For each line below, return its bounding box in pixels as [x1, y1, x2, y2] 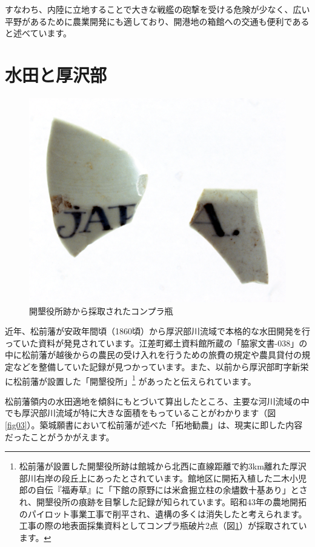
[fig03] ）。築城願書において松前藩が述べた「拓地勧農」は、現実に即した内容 [5, 418, 303, 431]
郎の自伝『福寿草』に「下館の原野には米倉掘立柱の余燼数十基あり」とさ [19, 483, 308, 496]
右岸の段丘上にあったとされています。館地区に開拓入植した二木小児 [36, 471, 307, 484]
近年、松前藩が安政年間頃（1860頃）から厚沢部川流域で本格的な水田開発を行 [5, 325, 310, 337]
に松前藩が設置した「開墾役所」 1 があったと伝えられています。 [5, 373, 256, 387]
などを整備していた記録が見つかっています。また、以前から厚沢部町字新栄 [13, 360, 309, 373]
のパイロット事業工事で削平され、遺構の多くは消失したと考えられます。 [19, 507, 307, 520]
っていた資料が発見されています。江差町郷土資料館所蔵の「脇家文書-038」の [5, 336, 308, 349]
